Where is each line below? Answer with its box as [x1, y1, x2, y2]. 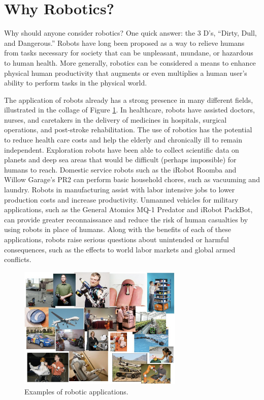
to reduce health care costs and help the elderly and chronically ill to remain [4, 134, 242, 145]
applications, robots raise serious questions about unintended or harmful [4, 234, 229, 244]
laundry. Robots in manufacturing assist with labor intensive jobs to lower [4, 184, 235, 195]
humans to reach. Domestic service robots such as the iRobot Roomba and [4, 164, 237, 175]
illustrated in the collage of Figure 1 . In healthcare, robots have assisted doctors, [4, 104, 255, 115]
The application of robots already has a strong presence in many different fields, [4, 94, 253, 105]
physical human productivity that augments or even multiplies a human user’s [4, 67, 247, 78]
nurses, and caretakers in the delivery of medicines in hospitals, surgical [4, 114, 227, 125]
